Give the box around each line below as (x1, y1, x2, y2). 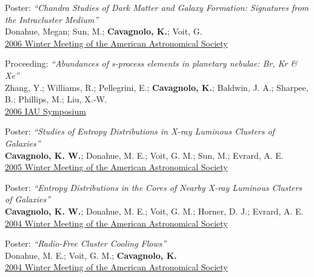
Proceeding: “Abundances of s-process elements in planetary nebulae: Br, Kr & (5, 57, 298, 70)
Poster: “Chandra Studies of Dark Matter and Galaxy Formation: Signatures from (5, 1, 309, 13)
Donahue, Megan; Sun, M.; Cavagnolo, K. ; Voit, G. (5, 25, 202, 38)
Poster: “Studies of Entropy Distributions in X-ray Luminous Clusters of (5, 125, 275, 138)
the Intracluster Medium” (5, 13, 99, 25)
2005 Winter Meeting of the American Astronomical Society (5, 161, 228, 173)
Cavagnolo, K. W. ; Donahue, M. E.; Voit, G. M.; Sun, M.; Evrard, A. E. (5, 149, 284, 161)
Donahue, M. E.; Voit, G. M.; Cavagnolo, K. (5, 249, 177, 261)
